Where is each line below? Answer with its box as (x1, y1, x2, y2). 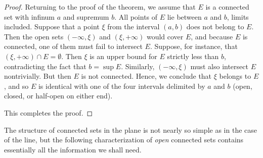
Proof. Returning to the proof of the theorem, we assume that (4, 2, 196, 12)
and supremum (63, 11, 109, 22)
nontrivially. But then (4, 71, 71, 81)
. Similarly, (121, 61, 155, 71)
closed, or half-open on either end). (4, 90, 113, 101)
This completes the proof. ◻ (4, 107, 93, 118)
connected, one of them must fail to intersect (4, 41, 143, 51)
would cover (146, 31, 184, 41)
